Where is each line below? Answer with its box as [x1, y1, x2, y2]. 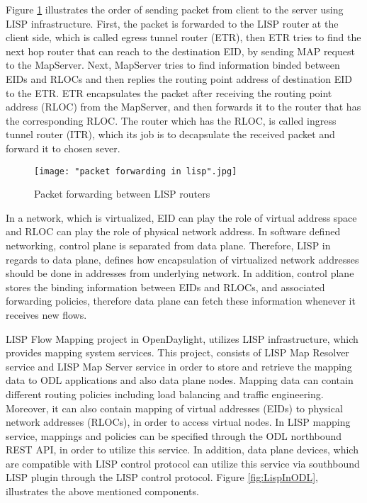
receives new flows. [6, 307, 87, 322]
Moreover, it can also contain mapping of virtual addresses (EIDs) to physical [6, 400, 343, 415]
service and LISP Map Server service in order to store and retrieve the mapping [6, 358, 352, 373]
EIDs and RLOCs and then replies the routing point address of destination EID [6, 71, 353, 86]
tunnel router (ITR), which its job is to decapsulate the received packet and [6, 127, 335, 142]
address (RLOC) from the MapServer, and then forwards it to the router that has [6, 99, 361, 114]
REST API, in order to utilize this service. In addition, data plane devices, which [6, 442, 358, 457]
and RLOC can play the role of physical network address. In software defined [6, 224, 341, 239]
